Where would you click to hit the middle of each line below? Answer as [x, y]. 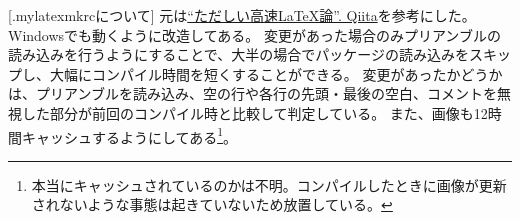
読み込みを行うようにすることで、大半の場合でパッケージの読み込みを [238, 54]
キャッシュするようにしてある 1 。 [129, 135]
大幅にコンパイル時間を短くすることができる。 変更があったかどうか [276, 73]
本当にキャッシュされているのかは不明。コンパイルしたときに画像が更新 [269, 184]
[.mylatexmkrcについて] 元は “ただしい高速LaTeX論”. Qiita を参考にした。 [242, 15]
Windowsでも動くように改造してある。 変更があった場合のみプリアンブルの [254, 34]
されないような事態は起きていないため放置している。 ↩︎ [212, 204]
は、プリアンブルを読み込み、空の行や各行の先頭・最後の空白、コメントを [253, 93]
